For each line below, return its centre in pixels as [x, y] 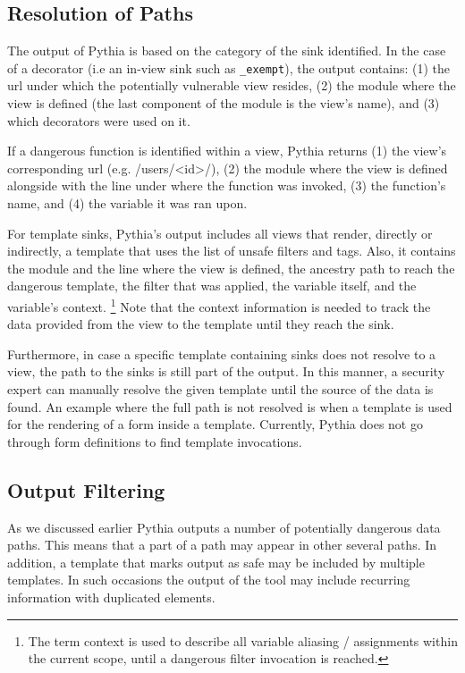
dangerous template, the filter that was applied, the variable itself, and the [212, 286]
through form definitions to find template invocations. [155, 441]
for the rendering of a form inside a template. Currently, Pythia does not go [215, 424]
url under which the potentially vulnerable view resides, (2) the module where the [232, 85]
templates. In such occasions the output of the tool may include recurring [209, 580]
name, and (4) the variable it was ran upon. [127, 203]
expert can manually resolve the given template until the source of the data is [220, 389]
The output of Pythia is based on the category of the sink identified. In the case [227, 50]
